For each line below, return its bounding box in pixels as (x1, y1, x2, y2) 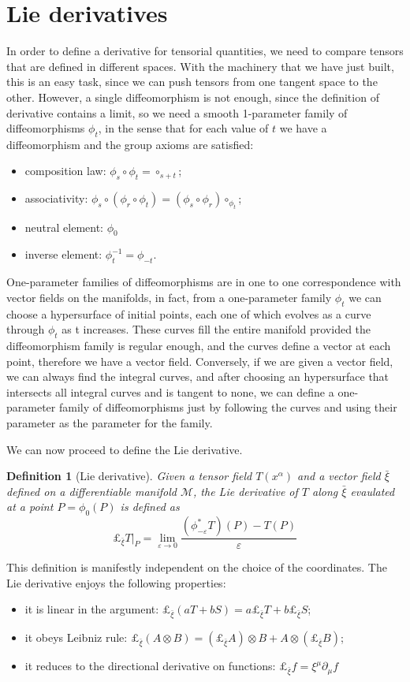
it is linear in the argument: (24, 601, 159, 617)
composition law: (24, 162, 106, 179)
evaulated (350, 483, 395, 499)
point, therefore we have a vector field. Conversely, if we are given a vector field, (6, 352, 393, 369)
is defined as (120, 498, 180, 515)
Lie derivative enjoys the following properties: (6, 574, 226, 591)
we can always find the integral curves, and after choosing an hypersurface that (6, 368, 389, 385)
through (6, 321, 45, 337)
